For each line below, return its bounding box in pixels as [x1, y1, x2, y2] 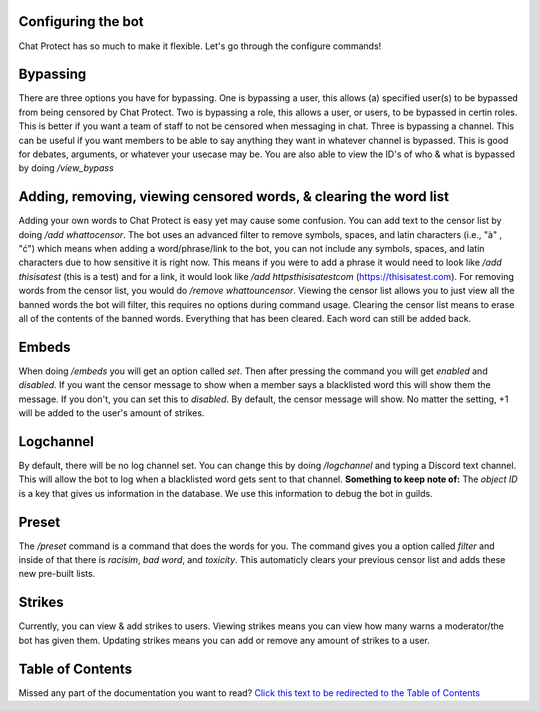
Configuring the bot [18, 13, 144, 30]
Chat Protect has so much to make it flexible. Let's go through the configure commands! [18, 40, 382, 52]
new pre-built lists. [18, 568, 96, 580]
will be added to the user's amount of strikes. [18, 407, 205, 419]
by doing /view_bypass [18, 162, 114, 174]
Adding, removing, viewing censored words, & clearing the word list [18, 188, 450, 205]
